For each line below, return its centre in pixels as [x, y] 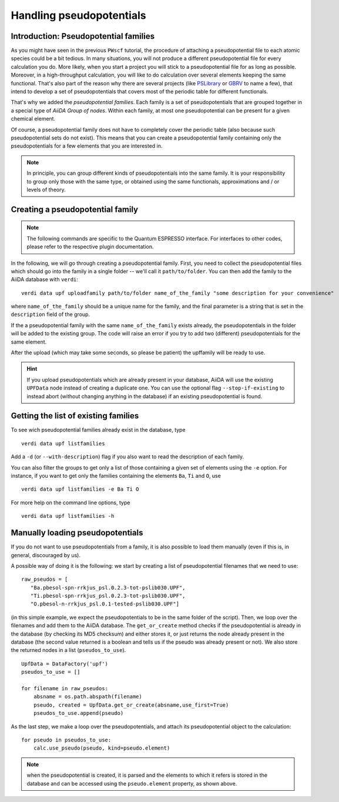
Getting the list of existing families [75, 416]
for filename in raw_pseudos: [65, 688]
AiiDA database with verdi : [45, 279]
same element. [29, 342]
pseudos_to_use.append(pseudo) [78, 713]
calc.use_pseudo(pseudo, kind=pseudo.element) [102, 748]
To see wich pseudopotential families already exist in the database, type [98, 430]
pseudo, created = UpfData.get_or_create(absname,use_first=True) [131, 705]
